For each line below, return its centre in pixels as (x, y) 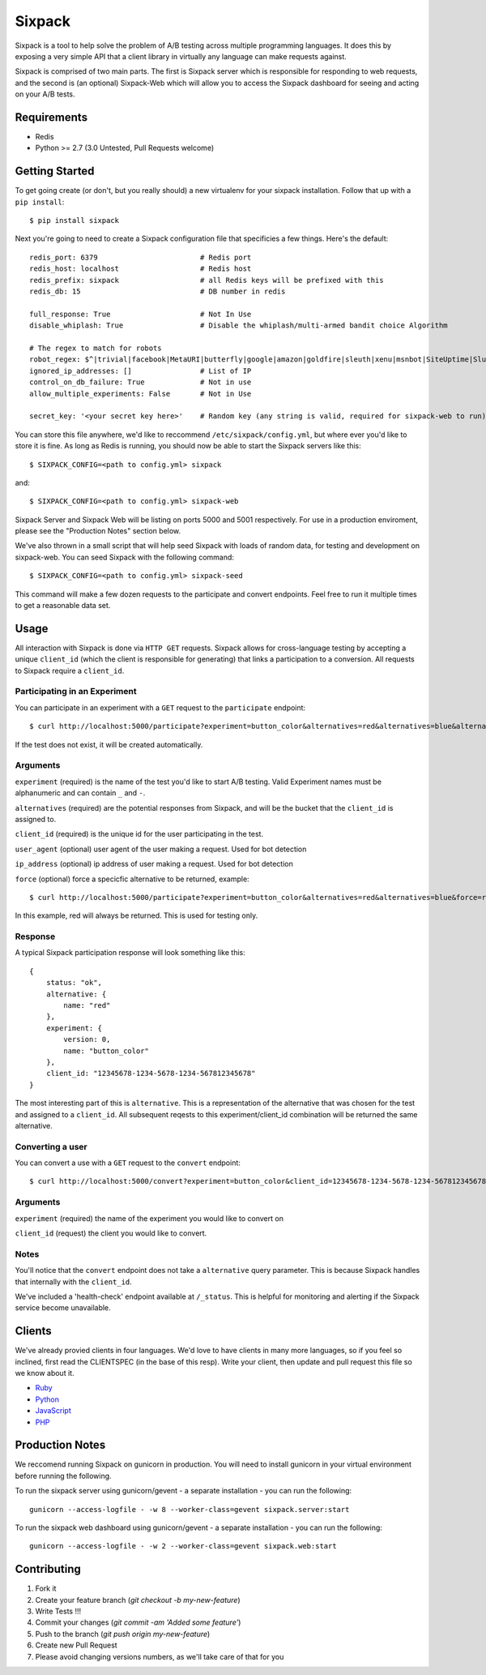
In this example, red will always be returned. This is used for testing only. (136, 915)
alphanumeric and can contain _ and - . (80, 793)
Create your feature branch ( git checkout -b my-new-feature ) (138, 1600)
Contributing (48, 1569)
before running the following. (64, 1476)
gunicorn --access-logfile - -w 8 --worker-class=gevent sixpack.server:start (190, 1509)
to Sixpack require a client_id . (70, 670)
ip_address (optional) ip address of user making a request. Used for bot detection (154, 864)
